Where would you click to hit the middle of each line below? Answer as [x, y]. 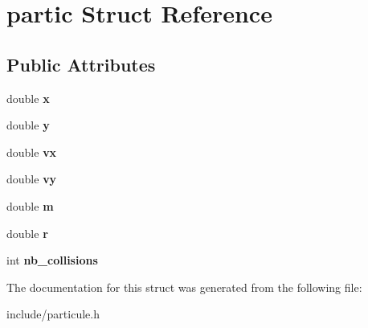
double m [30, 205]
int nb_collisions [52, 260]
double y [28, 125]
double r [27, 233]
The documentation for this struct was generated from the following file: [184, 287]
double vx [32, 152]
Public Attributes [81, 64]
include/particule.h [53, 314]
